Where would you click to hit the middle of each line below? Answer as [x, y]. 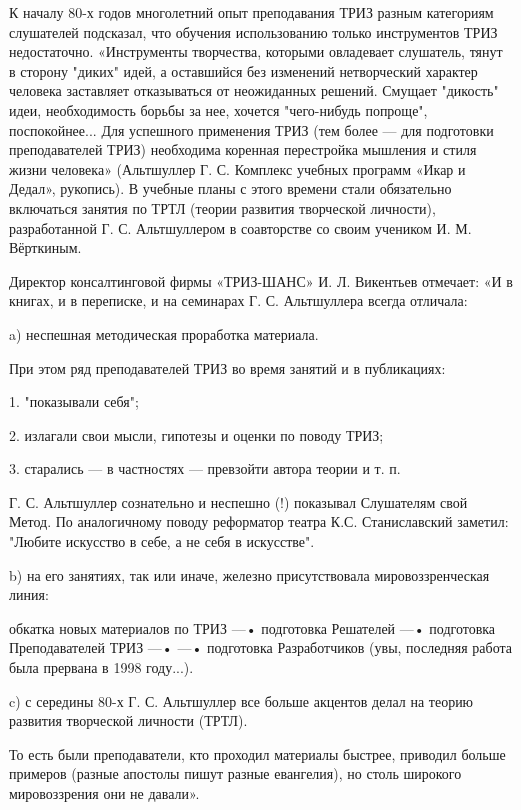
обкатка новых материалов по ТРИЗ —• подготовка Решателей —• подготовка [252, 627]
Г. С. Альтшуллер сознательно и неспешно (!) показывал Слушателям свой [238, 501]
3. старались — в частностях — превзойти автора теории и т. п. [205, 468]
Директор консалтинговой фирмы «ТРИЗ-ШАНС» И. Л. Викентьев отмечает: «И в [261, 280]
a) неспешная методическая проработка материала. [164, 333]
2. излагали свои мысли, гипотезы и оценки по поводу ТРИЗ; [196, 434]
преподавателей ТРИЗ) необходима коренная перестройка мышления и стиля [243, 149]
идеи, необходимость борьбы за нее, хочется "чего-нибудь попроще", [218, 109]
